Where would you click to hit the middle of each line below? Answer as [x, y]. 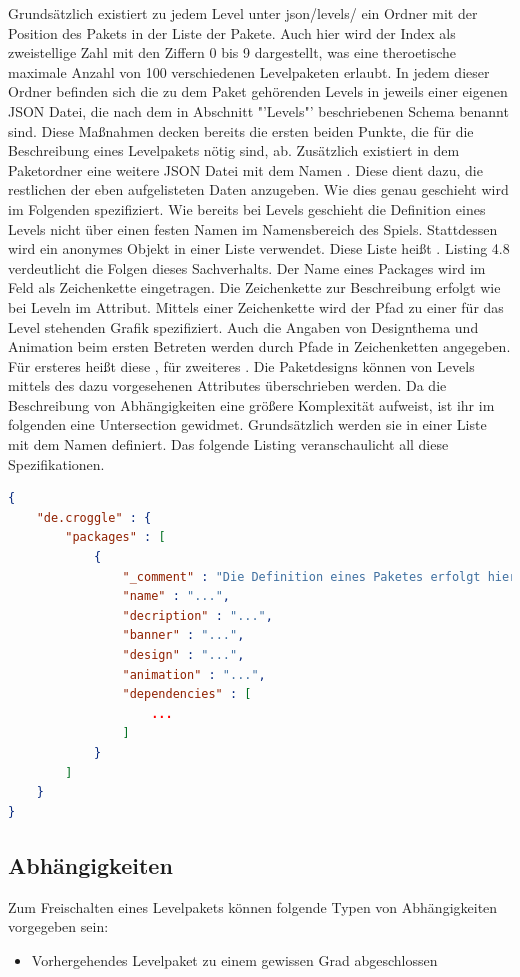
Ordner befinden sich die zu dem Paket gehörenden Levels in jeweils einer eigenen [258, 91]
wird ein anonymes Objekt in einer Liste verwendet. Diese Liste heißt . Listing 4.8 [259, 248]
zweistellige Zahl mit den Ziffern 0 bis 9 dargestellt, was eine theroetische [232, 52]
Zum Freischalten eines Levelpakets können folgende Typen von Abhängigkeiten [253, 906]
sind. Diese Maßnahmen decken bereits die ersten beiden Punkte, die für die [241, 130]
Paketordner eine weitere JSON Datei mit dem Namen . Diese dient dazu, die [245, 169]
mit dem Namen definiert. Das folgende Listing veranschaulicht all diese [228, 444]
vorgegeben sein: [58, 926]
